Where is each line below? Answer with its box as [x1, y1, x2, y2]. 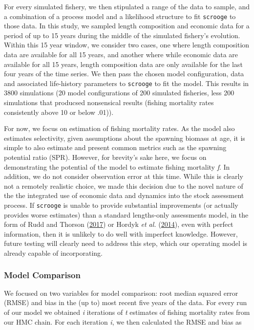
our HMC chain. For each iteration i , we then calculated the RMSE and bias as [4, 316, 242, 327]
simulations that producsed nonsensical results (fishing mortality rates [4, 97, 214, 108]
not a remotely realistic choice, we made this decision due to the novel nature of [4, 180, 243, 191]
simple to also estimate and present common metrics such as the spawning [4, 142, 227, 153]
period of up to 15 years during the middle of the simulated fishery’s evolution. [4, 30, 240, 40]
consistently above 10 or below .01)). [4, 107, 114, 117]
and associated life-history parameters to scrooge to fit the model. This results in [4, 78, 249, 88]
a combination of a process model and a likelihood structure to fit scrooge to [4, 11, 236, 21]
